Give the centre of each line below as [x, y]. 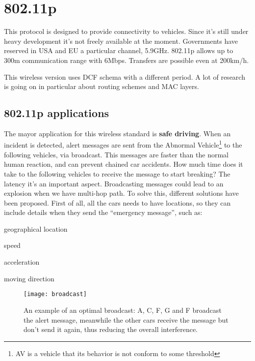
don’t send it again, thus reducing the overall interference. [111, 329]
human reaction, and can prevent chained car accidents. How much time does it [124, 164]
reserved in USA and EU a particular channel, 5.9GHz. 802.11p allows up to [119, 50]
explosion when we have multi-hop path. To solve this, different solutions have [121, 193]
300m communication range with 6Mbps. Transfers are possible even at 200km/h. [127, 60]
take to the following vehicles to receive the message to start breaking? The [117, 173]
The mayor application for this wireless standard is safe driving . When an [117, 133]
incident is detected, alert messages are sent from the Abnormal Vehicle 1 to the [123, 144]
